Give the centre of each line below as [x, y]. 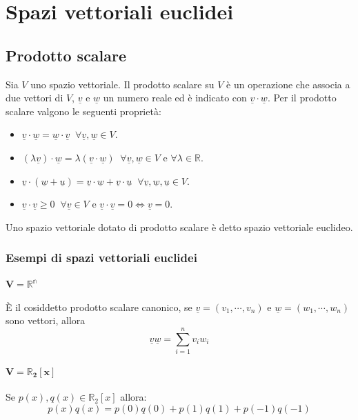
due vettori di [34, 98]
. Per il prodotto [302, 98]
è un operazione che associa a [288, 84]
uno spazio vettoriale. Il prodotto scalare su [122, 84]
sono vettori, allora [46, 320]
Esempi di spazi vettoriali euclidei [101, 258]
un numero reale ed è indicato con [175, 98]
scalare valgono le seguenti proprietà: [83, 111]
